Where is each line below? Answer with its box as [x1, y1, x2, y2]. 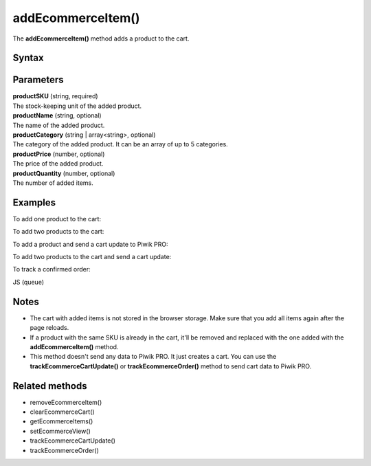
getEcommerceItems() [30, 417, 93, 425]
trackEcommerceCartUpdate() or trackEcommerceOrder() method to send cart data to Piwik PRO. [30, 362, 312, 370]
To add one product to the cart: [12, 214, 102, 223]
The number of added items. [12, 179, 94, 187]
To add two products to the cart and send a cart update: [12, 253, 172, 261]
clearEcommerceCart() [30, 408, 95, 416]
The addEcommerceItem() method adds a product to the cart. [12, 34, 190, 43]
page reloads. [30, 324, 69, 332]
